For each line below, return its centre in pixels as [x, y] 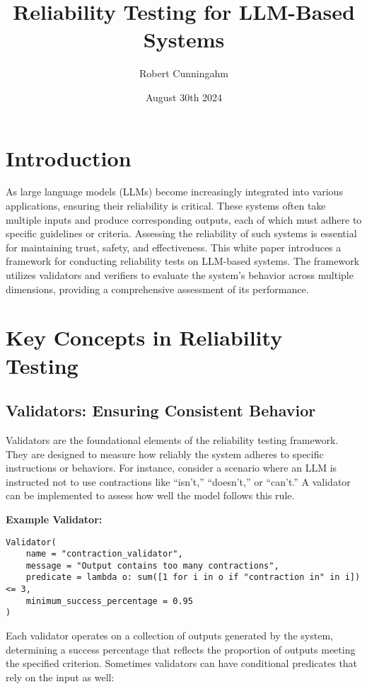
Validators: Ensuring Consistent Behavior [161, 410]
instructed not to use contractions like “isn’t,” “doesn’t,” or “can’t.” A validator [178, 481]
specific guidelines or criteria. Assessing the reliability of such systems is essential [181, 233]
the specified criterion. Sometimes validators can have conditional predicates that [182, 663]
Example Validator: [54, 519]
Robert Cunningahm [184, 73]
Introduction [69, 158]
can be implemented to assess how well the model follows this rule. [150, 495]
